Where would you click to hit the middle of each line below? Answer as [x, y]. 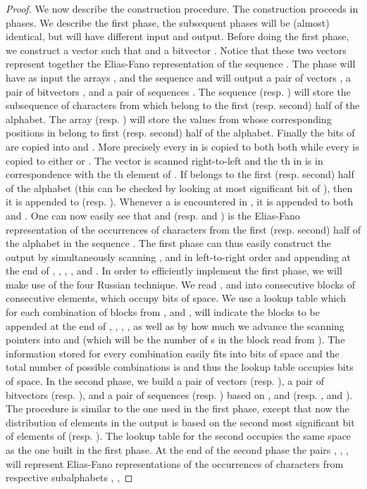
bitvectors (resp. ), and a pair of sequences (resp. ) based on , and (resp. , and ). [179, 394]
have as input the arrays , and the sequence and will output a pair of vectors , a [179, 77]
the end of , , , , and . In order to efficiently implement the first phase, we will [174, 271]
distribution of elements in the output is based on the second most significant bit [180, 422]
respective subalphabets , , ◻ [69, 477]
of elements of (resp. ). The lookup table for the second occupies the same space [179, 436]
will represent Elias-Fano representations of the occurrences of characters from [175, 463]
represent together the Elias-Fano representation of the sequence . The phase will [181, 64]
